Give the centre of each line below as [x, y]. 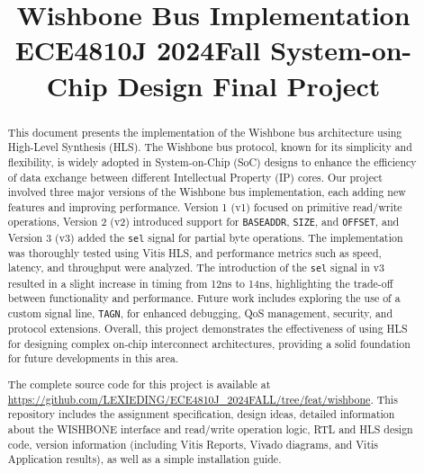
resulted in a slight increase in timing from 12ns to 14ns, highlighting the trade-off [200, 283]
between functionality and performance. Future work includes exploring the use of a [204, 298]
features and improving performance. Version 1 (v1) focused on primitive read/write [205, 206]
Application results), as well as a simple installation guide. [144, 459]
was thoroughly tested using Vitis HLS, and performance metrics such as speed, [194, 252]
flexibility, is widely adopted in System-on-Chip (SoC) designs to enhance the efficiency [212, 161]
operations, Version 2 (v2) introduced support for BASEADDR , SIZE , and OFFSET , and [203, 222]
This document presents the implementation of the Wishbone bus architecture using [205, 132]
